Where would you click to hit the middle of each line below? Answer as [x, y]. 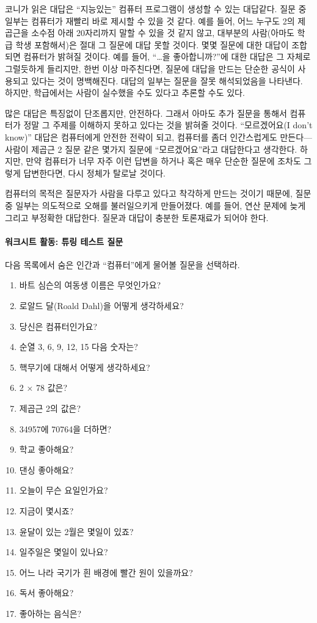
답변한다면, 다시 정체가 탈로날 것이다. [94, 173]
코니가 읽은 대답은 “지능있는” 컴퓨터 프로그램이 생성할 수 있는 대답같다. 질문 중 [156, 9]
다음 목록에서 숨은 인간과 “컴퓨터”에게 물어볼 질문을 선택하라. [122, 264]
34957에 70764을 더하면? [65, 428]
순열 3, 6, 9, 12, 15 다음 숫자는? [78, 347]
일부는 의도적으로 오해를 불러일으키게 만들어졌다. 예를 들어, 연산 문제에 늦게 [161, 205]
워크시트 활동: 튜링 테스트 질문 [64, 241]
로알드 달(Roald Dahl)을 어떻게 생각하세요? [101, 306]
